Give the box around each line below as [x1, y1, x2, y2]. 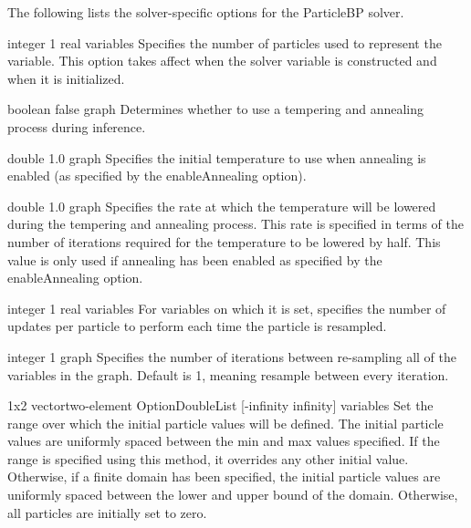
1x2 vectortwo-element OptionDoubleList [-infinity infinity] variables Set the [7, 396, 434, 415]
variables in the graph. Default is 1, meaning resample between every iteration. [7, 365, 449, 384]
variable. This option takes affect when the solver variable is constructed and [7, 51, 437, 70]
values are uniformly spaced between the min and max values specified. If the [7, 431, 440, 450]
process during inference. [7, 117, 146, 136]
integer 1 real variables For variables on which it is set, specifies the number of [7, 298, 446, 317]
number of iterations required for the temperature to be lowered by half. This [7, 232, 441, 251]
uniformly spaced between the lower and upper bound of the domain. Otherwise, [7, 485, 458, 504]
